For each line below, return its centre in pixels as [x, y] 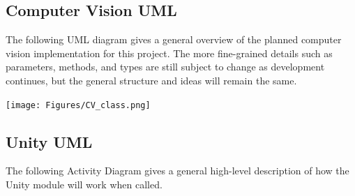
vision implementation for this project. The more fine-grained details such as [169, 53]
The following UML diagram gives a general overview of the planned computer [174, 39]
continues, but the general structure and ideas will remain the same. [151, 80]
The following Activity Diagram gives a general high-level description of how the [177, 171]
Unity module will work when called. [84, 184]
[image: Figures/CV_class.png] [78, 105]
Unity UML [49, 141]
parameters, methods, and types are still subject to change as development [165, 67]
